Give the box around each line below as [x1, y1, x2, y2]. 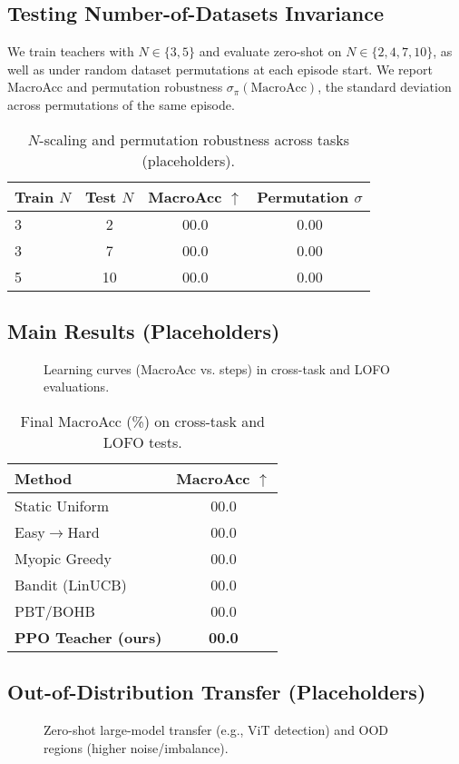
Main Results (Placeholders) [7, 316, 280, 344]
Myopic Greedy [15, 547, 112, 569]
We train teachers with [7, 42, 134, 61]
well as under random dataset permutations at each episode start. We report [7, 59, 433, 78]
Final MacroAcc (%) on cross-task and [20, 410, 265, 432]
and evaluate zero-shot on [199, 42, 342, 61]
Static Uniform [15, 494, 110, 516]
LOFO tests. [103, 431, 182, 452]
